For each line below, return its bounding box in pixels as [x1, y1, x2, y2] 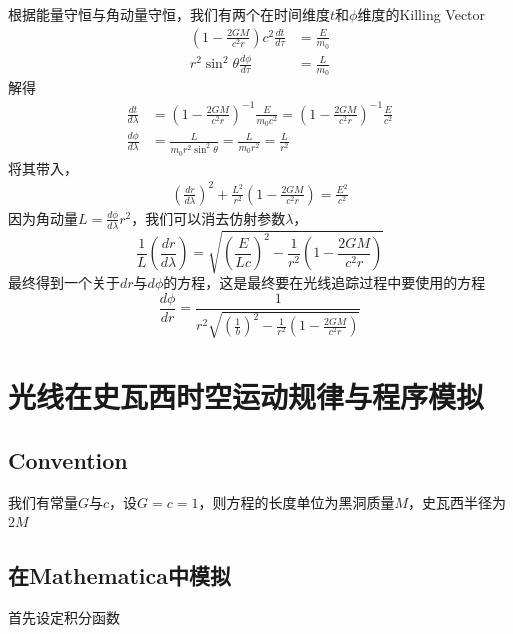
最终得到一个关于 [8, 272, 120, 293]
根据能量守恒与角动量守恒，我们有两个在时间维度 [8, 4, 330, 24]
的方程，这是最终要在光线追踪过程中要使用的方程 [163, 272, 486, 293]
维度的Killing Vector [357, 4, 486, 24]
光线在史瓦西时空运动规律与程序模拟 [8, 376, 485, 417]
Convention [8, 445, 128, 476]
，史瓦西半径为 [408, 491, 507, 512]
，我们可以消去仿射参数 [131, 207, 286, 228]
